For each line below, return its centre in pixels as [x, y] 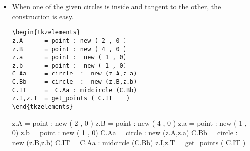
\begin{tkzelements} [46, 33]
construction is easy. [43, 16]
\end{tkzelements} [43, 107]
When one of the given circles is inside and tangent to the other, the [117, 6]
